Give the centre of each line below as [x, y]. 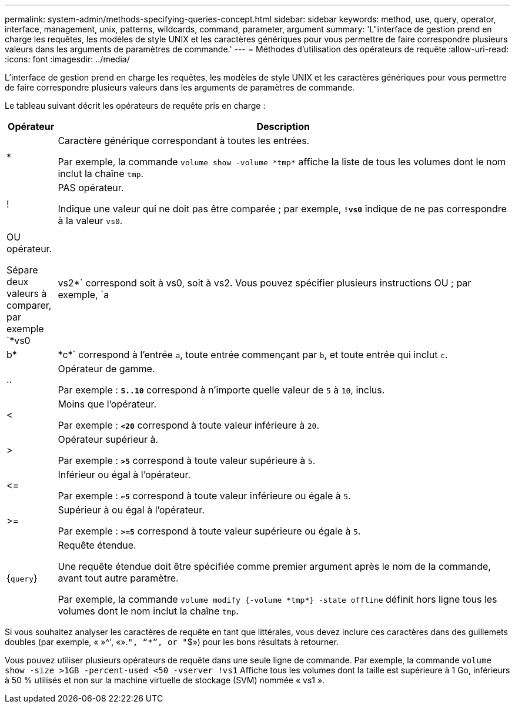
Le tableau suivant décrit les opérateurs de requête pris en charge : [135, 106]
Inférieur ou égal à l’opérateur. [124, 475]
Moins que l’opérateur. [107, 404]
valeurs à [27, 293]
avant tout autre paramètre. [118, 578]
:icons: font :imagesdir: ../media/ [67, 59]
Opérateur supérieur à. [108, 439]
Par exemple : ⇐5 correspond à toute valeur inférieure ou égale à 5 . [204, 496]
